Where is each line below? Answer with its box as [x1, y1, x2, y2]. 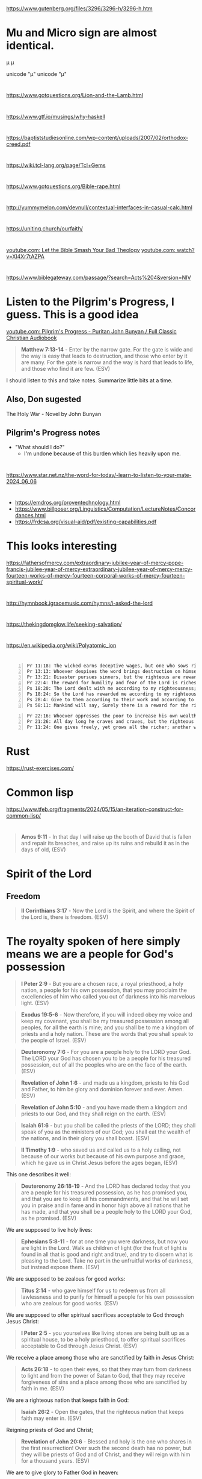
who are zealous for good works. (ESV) [20, 1300, 118, 1307]
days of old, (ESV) [20, 846, 66, 853]
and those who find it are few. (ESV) [20, 365, 110, 372]
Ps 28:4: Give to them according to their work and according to [26, 696, 194, 702]
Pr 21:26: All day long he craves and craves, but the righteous [26, 719, 194, 725]
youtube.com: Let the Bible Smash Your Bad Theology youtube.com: [6, 246, 176, 253]
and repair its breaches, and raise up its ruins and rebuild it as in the [20, 840, 189, 847]
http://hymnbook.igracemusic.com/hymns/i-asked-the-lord [6, 599, 153, 607]
